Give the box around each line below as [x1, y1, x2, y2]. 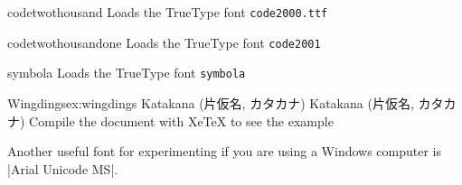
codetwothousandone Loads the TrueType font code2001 [7, 32, 321, 51]
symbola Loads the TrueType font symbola [7, 63, 246, 82]
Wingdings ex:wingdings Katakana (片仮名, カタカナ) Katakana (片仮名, [7, 93, 414, 112]
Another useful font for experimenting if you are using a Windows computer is [7, 142, 442, 161]
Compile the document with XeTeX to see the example [29, 111, 334, 130]
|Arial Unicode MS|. [7, 159, 118, 178]
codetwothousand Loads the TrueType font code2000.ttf [7, 3, 328, 21]
